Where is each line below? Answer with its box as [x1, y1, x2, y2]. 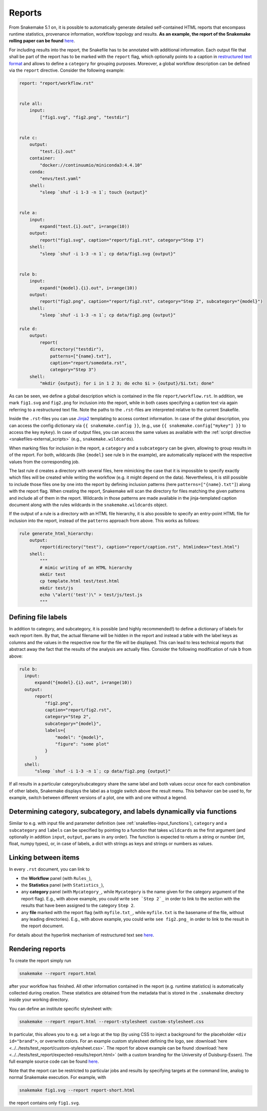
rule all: [19, 101, 43, 107]
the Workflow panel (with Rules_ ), [21, 875, 92, 881]
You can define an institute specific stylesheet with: [9, 1006, 113, 1012]
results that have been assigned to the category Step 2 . [21, 902, 135, 909]
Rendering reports [9, 945, 66, 953]
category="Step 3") [50, 367, 97, 372]
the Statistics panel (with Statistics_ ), [21, 882, 105, 888]
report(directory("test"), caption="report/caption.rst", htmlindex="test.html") [39, 544, 240, 550]
